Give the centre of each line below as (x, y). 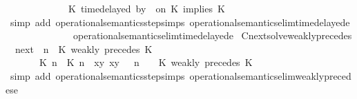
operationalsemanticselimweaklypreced (270, 75)
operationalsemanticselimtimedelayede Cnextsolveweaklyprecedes (212, 35)
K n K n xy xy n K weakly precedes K (146, 62)
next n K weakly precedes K (84, 48)
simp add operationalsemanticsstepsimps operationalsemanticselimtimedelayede (180, 22)
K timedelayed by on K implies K (146, 8)
